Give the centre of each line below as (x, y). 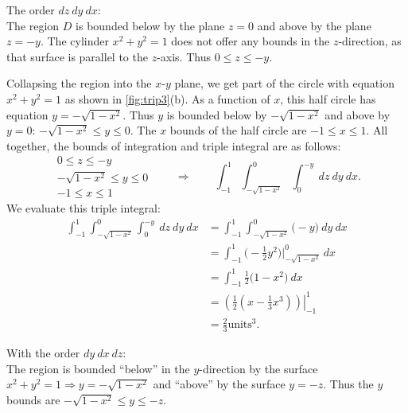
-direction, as (370, 41)
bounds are (33, 399)
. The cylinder (74, 41)
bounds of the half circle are (238, 130)
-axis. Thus (184, 56)
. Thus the (348, 384)
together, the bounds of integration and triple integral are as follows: (174, 145)
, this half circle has (328, 98)
